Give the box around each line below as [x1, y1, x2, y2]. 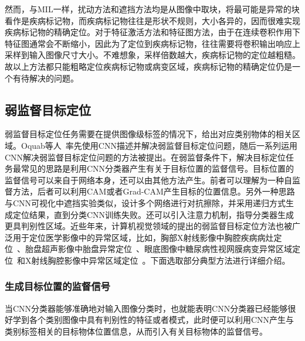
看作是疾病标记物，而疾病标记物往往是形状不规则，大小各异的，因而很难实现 [5, 14, 300, 26]
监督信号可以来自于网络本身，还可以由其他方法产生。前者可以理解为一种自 [5, 173, 292, 186]
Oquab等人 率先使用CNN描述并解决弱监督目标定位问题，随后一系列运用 [21, 139, 297, 151]
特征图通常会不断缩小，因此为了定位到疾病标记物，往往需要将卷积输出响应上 [5, 37, 300, 49]
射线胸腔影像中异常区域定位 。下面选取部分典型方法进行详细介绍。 [31, 254, 290, 266]
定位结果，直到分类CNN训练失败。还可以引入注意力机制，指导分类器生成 [12, 208, 294, 220]
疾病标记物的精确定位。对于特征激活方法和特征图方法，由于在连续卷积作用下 [5, 26, 300, 38]
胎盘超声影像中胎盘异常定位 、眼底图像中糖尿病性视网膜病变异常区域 [25, 243, 292, 255]
